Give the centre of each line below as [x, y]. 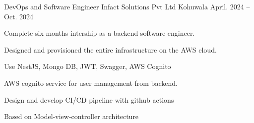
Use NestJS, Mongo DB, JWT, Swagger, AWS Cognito [88, 66]
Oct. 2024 [19, 16]
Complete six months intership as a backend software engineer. [99, 33]
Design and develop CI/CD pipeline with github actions [89, 99]
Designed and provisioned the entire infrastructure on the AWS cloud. [110, 49]
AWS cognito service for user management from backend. [91, 83]
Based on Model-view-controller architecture [71, 116]
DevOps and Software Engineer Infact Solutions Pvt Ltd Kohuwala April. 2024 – [127, 6]
